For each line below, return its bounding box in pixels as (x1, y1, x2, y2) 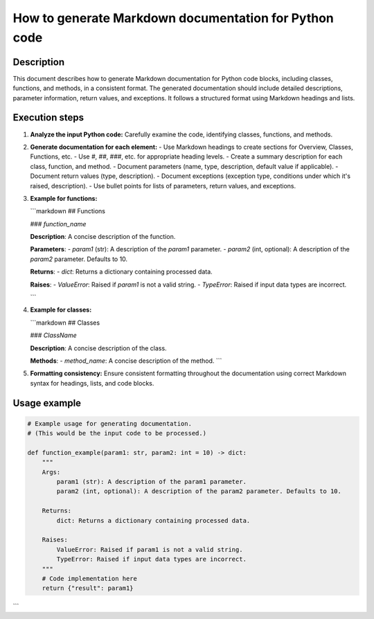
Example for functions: (30, 194, 98, 202)
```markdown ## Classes (30, 319, 100, 327)
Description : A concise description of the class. (30, 343, 167, 352)
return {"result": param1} (42, 584, 134, 592)
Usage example (12, 397, 82, 409)
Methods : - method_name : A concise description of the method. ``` (30, 357, 222, 365)
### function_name (30, 219, 87, 228)
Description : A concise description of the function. (30, 233, 176, 241)
